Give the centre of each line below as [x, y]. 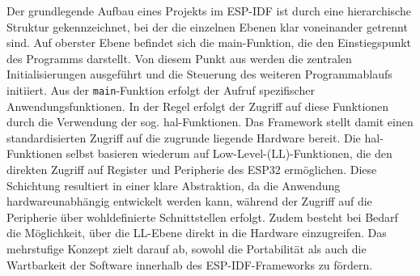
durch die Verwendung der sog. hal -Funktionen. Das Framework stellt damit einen [210, 122]
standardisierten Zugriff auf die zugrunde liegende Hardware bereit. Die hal [193, 137]
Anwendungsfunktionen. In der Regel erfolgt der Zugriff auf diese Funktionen [198, 106]
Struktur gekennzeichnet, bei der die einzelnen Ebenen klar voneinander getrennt [207, 26]
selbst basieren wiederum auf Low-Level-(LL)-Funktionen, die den [229, 153]
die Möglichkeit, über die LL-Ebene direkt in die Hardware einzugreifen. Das [197, 233]
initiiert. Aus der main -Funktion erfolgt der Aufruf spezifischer [161, 89]
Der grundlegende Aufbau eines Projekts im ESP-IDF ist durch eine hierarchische [209, 11]
